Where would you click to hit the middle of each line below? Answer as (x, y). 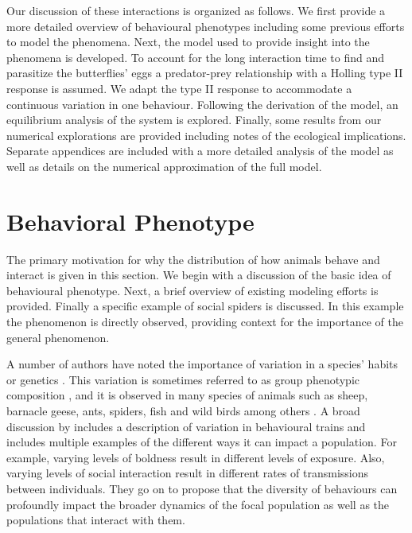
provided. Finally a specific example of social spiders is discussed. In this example (205, 306)
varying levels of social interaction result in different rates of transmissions (188, 473)
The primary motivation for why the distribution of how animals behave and (193, 259)
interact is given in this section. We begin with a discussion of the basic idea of (199, 275)
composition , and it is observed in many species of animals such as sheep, (187, 395)
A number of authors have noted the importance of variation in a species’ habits (202, 364)
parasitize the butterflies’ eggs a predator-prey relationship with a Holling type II (205, 73)
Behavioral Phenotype (130, 221)
